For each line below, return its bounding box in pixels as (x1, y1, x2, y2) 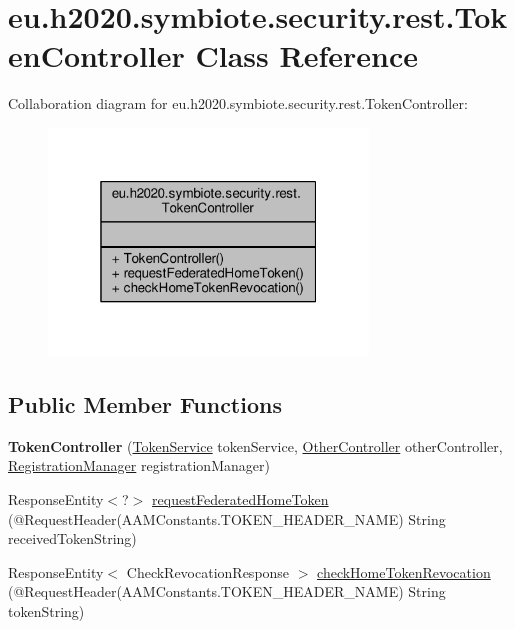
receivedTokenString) (8, 528, 137, 549)
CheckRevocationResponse (126, 561, 290, 582)
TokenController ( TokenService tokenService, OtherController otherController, (8, 435, 503, 456)
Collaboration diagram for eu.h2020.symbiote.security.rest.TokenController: (8, 93, 468, 114)
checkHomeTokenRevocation (317, 561, 491, 582)
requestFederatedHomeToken (152, 488, 329, 509)
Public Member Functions (8, 388, 282, 419)
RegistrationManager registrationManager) (8, 455, 270, 476)
